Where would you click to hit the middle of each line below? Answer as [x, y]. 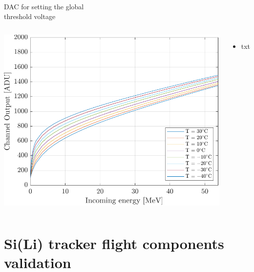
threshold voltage [30, 16]
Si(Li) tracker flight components [114, 243]
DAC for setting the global [44, 6]
